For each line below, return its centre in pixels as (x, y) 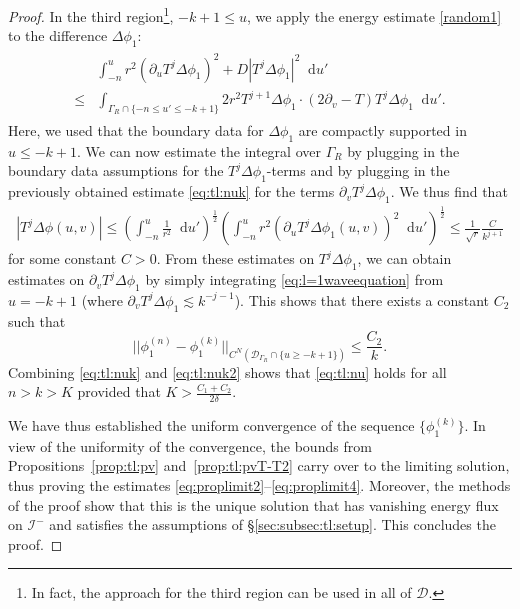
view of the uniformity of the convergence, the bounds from (190, 445)
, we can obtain (404, 258)
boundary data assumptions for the (116, 170)
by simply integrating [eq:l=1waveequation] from (294, 279)
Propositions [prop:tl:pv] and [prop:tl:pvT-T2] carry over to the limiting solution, (259, 465)
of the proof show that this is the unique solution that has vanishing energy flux (253, 504)
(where (102, 299)
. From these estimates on (235, 258)
